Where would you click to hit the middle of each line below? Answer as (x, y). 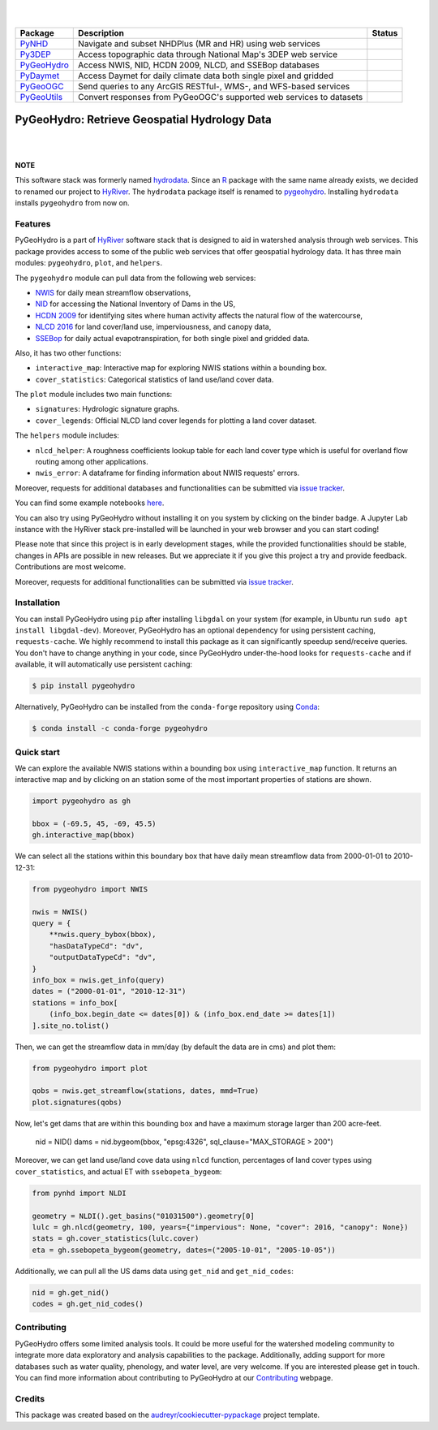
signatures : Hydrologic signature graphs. (107, 409)
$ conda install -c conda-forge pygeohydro (120, 728)
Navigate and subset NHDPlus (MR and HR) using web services (199, 43)
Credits (30, 1398)
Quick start (38, 752)
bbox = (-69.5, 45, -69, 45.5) (94, 824)
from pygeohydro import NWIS (90, 889)
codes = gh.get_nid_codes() (88, 1304)
